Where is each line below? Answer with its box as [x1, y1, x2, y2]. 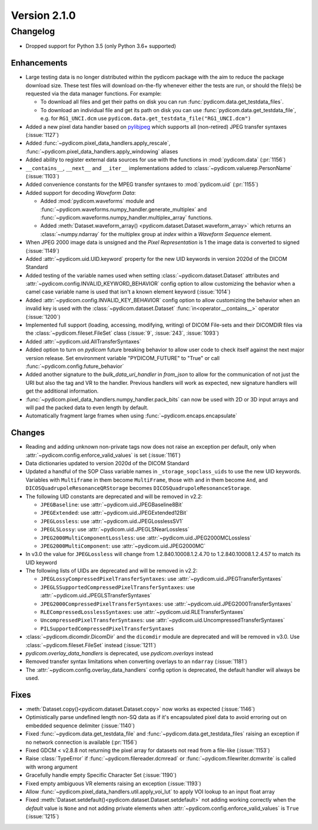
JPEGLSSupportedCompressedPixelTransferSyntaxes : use [40, 583, 196, 590]
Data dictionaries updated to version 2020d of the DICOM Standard [25, 460, 190, 466]
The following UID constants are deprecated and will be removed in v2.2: [25, 493, 203, 500]
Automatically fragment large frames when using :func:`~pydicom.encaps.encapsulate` [25, 412, 238, 419]
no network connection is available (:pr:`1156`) [25, 738, 138, 746]
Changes [11, 428, 45, 438]
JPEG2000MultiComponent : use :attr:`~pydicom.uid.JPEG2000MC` [40, 542, 206, 549]
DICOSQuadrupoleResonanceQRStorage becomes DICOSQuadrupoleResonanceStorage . [25, 485, 251, 492]
